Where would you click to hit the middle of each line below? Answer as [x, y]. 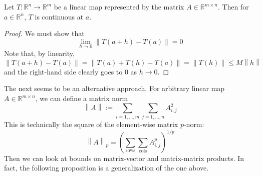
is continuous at [59, 16]
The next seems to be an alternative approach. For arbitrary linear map [114, 88]
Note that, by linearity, [39, 53]
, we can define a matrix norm [82, 98]
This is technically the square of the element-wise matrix [91, 124]
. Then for [233, 6]
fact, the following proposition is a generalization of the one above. [106, 168]
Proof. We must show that [44, 33]
